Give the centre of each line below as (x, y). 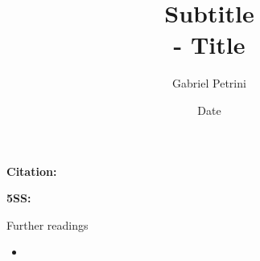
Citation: (32, 171)
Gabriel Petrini (209, 83)
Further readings (47, 224)
